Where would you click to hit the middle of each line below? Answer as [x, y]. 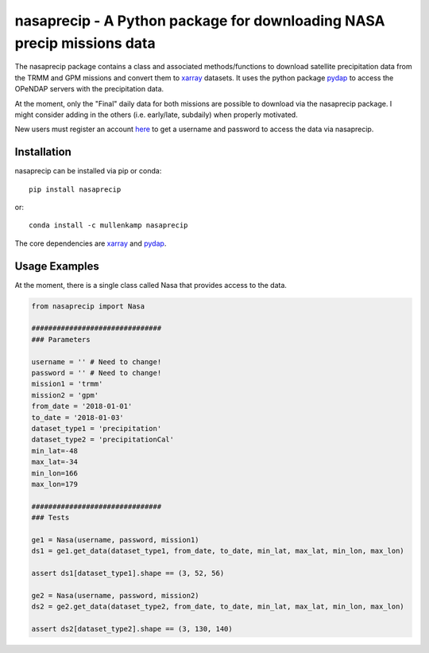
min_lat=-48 [55, 451]
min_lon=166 [55, 473]
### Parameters [61, 339]
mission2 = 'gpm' [65, 395]
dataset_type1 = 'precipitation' [97, 428]
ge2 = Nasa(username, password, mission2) [115, 595]
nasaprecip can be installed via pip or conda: [88, 171]
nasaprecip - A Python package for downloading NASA [200, 21]
